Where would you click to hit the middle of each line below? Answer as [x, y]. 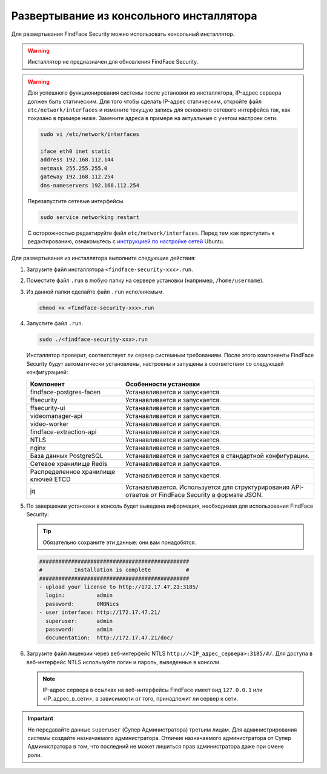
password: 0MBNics [82, 604]
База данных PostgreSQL [67, 456]
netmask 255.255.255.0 [74, 168]
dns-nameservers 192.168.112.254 [90, 185]
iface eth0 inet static [76, 151]
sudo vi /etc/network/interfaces [90, 134]
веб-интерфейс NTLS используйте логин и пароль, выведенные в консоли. [124, 662]
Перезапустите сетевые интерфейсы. [76, 201]
